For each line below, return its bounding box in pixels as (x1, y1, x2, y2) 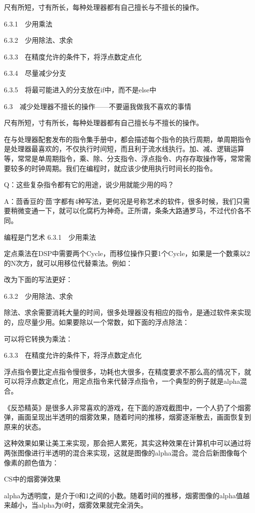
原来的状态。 (4, 421, 45, 431)
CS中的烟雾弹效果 (4, 474, 61, 484)
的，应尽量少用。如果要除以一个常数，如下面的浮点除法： (4, 317, 189, 327)
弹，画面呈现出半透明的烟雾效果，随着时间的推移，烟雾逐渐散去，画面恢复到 (4, 412, 251, 422)
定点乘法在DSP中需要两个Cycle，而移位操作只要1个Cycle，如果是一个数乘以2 (4, 248, 250, 258)
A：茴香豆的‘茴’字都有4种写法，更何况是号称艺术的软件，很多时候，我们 (4, 196, 236, 206)
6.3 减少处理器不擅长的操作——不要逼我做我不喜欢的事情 (4, 101, 191, 111)
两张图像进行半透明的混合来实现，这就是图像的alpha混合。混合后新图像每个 (4, 448, 247, 457)
